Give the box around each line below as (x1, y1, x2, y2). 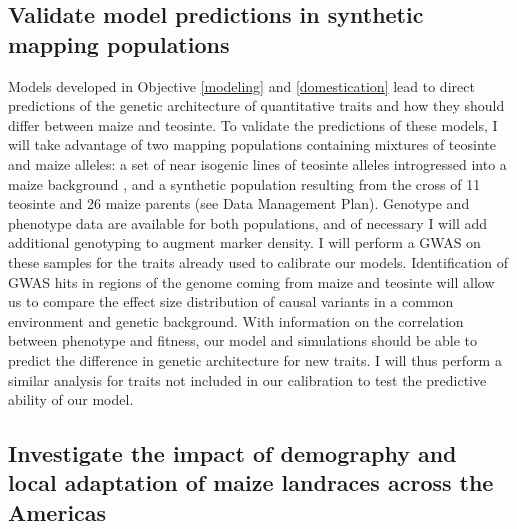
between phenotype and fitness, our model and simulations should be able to (8, 330, 478, 351)
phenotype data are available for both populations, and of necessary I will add (8, 212, 488, 233)
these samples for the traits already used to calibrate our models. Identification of (8, 251, 508, 272)
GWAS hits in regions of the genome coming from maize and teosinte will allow (8, 271, 495, 292)
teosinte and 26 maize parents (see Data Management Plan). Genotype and (8, 193, 470, 214)
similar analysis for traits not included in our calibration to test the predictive (8, 369, 487, 390)
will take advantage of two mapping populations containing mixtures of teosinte (8, 134, 496, 155)
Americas (8, 496, 107, 527)
